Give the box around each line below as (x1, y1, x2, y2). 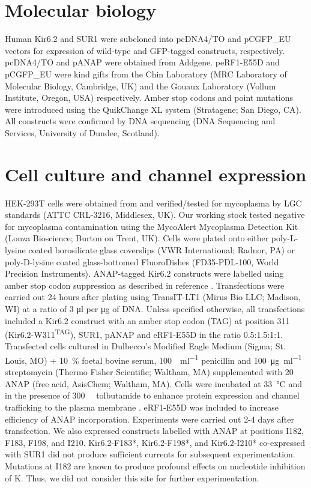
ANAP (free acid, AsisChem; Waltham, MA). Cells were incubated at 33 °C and (5, 377, 302, 390)
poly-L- (271, 232, 298, 244)
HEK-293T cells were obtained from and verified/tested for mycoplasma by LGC (5, 196, 302, 209)
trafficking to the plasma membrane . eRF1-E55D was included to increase (5, 401, 279, 413)
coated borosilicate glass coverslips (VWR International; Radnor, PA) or (28, 243, 295, 256)
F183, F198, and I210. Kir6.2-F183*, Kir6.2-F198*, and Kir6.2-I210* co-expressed (5, 436, 306, 448)
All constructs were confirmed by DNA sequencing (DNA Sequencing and (5, 115, 276, 127)
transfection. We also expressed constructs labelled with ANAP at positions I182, (5, 424, 304, 437)
